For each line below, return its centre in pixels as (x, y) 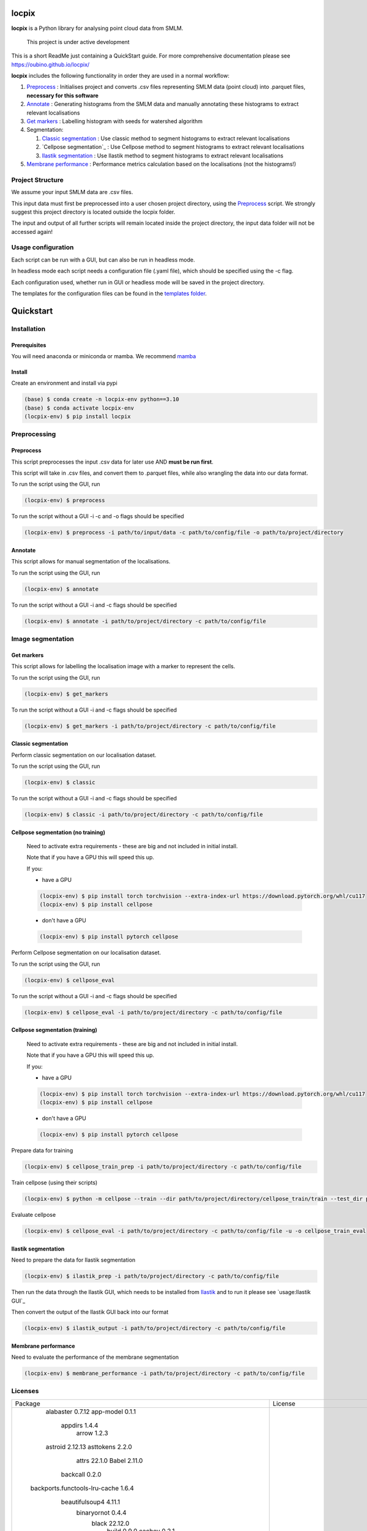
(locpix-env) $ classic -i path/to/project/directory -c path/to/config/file (143, 814)
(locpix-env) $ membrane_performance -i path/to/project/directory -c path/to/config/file (165, 1373)
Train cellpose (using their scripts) (54, 1183)
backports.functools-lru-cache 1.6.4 (82, 1488)
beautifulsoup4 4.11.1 (91, 1502)
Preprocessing (34, 434)
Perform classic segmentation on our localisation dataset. (84, 755)
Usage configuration (43, 247)
